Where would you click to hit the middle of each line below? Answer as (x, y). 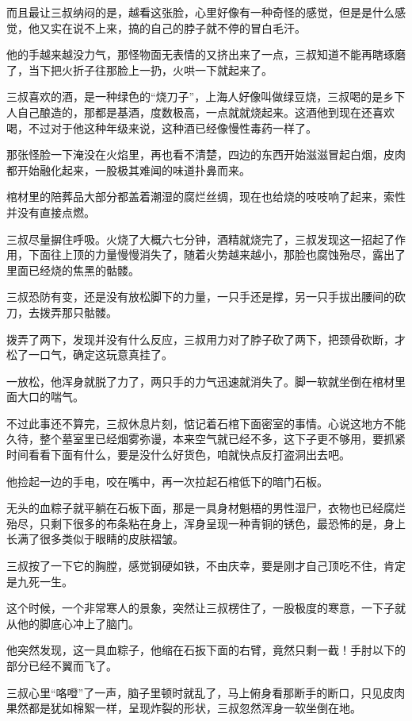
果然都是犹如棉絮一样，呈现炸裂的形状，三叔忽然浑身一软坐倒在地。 (184, 708)
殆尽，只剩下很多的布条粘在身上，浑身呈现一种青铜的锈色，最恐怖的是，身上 (206, 523)
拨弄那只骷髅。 (78, 312)
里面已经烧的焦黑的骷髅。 (73, 270)
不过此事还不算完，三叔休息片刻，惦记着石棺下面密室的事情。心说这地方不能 (206, 423)
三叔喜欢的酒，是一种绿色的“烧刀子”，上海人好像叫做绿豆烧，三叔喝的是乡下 (206, 96)
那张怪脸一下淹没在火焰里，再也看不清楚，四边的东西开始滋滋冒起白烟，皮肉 (206, 154)
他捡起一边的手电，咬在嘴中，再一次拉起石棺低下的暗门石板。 (167, 481)
